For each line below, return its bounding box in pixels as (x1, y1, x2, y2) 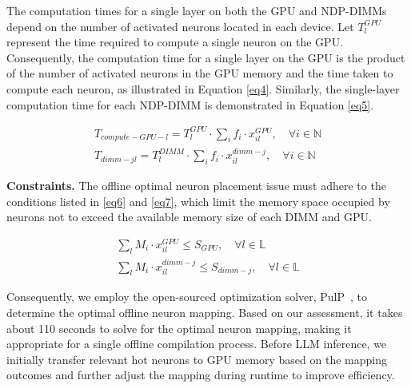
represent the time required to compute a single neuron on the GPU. (6, 34, 344, 50)
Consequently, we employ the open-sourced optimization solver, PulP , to (6, 288, 368, 305)
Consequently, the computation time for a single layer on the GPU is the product (6, 49, 405, 65)
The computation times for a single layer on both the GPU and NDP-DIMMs (6, 2, 387, 18)
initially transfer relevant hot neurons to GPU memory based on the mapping (6, 350, 387, 367)
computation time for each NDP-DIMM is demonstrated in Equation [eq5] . (6, 96, 374, 113)
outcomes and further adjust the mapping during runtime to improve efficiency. (6, 366, 395, 383)
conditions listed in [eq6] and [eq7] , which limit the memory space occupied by (6, 192, 390, 209)
